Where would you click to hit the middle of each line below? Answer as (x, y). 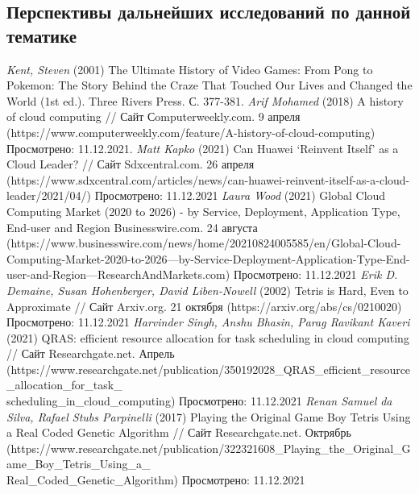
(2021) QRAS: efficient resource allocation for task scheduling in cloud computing (208, 337)
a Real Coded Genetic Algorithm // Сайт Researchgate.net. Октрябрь (179, 432)
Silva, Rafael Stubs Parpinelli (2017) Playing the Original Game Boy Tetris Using (209, 416)
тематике (42, 35)
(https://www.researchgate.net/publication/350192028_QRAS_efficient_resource (209, 369)
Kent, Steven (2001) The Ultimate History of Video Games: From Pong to (190, 69)
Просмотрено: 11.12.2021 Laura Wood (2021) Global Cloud (240, 195)
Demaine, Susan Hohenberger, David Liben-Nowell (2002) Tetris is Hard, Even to (207, 290)
